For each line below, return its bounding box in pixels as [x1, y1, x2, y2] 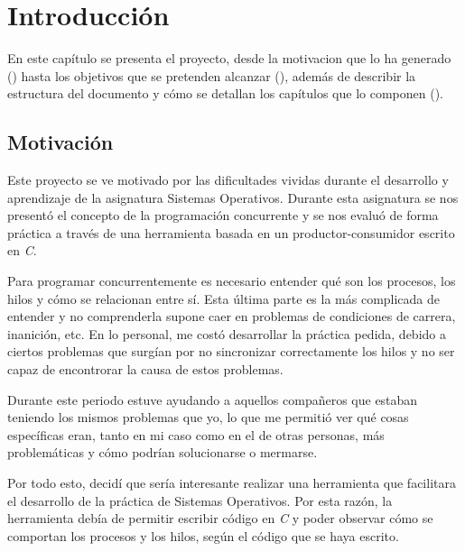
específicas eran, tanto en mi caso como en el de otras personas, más [7, 425, 385, 444]
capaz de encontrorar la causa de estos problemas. [7, 360, 284, 379]
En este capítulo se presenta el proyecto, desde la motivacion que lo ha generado [7, 49, 451, 68]
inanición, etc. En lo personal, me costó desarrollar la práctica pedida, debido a [7, 324, 446, 343]
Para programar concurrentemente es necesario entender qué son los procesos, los [7, 271, 456, 290]
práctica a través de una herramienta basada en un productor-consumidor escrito [7, 223, 455, 242]
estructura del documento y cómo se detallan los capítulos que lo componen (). [7, 84, 443, 103]
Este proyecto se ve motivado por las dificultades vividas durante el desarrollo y [7, 170, 449, 189]
